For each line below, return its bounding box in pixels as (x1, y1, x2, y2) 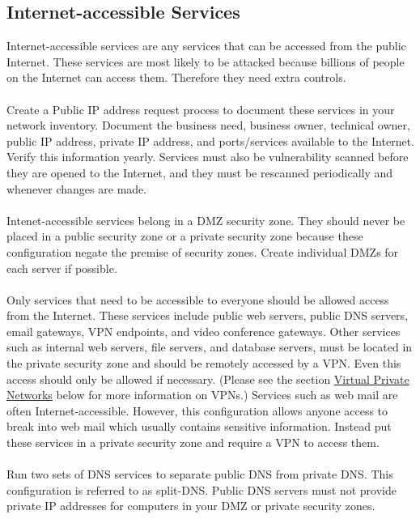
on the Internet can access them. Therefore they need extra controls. (6, 69, 346, 86)
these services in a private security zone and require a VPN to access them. (6, 434, 380, 451)
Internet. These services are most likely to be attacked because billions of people (6, 53, 405, 70)
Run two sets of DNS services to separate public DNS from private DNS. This (6, 466, 393, 483)
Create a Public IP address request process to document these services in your (6, 100, 395, 117)
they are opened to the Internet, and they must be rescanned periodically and (6, 164, 393, 181)
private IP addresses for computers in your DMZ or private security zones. (6, 497, 375, 514)
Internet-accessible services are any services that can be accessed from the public (6, 37, 406, 54)
